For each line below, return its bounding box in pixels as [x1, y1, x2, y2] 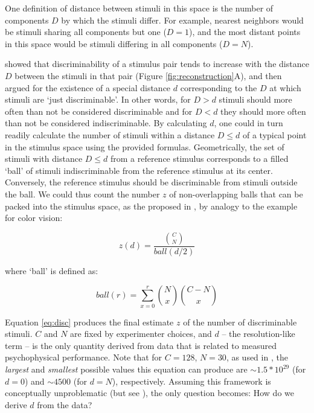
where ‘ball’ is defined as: [5, 264, 98, 277]
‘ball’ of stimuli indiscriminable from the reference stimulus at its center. [5, 164, 273, 176]
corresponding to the [180, 81, 257, 94]
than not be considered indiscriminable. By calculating [5, 117, 207, 129]
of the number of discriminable [183, 315, 297, 328]
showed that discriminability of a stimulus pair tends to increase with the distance [5, 57, 309, 70]
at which [269, 81, 301, 94]
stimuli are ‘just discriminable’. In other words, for [5, 93, 191, 106]
